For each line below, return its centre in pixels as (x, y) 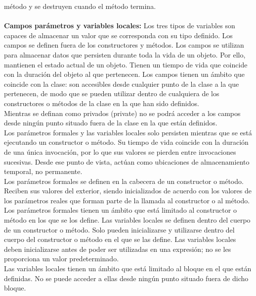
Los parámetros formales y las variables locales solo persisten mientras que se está (128, 132)
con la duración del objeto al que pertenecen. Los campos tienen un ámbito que (124, 74)
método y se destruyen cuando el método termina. (80, 6)
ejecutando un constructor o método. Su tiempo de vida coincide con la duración (126, 142)
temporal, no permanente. (43, 171)
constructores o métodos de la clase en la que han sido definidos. (102, 103)
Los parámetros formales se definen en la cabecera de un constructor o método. (124, 181)
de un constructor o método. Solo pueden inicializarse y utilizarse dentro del (119, 229)
